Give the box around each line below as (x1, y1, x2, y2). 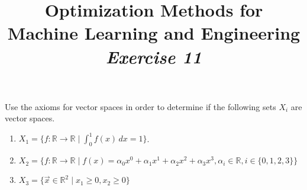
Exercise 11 (105, 44, 202, 69)
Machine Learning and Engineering (7, 21, 300, 45)
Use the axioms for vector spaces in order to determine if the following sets (5, 100, 276, 112)
